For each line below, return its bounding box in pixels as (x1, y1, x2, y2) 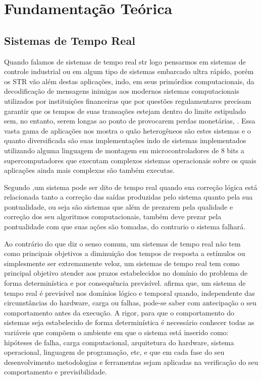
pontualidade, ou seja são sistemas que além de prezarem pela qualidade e (4, 201, 233, 212)
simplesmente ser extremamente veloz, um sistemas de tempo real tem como (4, 258, 240, 268)
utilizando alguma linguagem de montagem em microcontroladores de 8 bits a (4, 145, 244, 155)
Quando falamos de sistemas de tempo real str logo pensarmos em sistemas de (4, 56, 246, 67)
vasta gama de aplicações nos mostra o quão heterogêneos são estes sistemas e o (4, 125, 251, 136)
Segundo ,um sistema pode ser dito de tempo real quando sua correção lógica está (4, 181, 257, 192)
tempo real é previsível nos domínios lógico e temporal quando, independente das (4, 287, 255, 298)
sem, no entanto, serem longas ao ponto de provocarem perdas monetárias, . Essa (4, 115, 255, 126)
